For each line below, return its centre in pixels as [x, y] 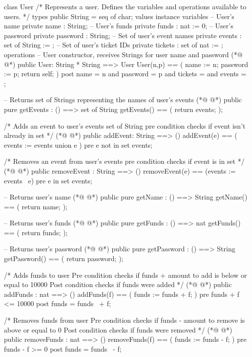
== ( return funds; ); [36, 232]
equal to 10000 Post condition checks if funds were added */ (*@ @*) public [118, 284]
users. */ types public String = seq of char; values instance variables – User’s [119, 16]
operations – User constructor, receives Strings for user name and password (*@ [123, 54]
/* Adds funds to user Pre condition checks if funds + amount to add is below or [126, 275]
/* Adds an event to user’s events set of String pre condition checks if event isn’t [125, 125]
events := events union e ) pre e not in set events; [78, 145]
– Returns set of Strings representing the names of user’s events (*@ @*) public [123, 100]
